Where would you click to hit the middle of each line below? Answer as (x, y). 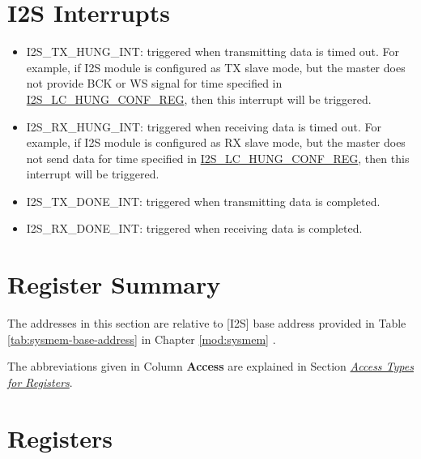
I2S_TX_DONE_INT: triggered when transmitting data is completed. (203, 201)
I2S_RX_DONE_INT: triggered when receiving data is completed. (194, 228)
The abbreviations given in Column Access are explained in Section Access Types (210, 366)
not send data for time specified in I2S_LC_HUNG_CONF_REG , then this (218, 158)
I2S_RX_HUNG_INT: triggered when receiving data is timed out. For (204, 126)
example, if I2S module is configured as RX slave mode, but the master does (216, 142)
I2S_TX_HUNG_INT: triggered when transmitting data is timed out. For (213, 51)
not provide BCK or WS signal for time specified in (154, 83)
